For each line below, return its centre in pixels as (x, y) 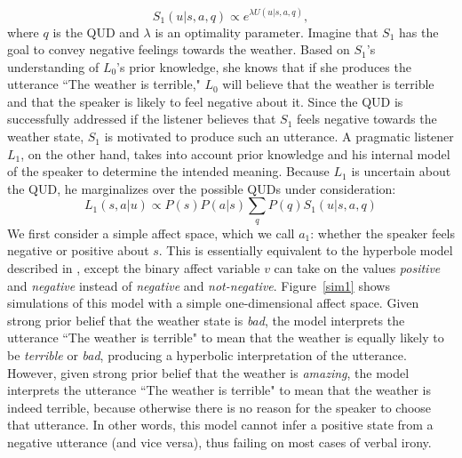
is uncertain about (401, 171)
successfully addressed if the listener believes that (142, 119)
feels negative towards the (366, 119)
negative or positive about (78, 250)
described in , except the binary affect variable (134, 268)
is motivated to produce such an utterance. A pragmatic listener (279, 137)
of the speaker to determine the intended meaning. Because (168, 171)
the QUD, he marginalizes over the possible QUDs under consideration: (202, 188)
